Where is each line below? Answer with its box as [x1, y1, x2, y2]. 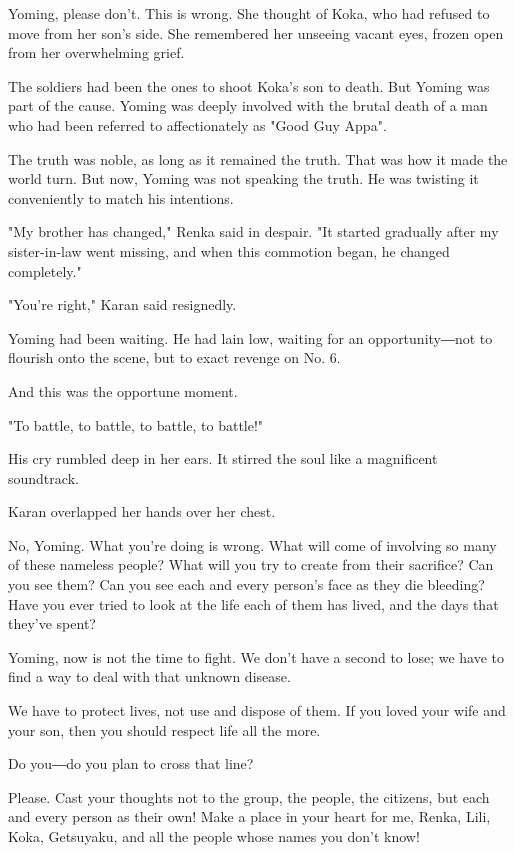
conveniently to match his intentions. [8, 187, 234, 208]
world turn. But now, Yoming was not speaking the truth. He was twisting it [8, 168, 479, 189]
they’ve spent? [8, 613, 96, 634]
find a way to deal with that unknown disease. [8, 666, 291, 687]
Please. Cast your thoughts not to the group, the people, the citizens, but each [8, 786, 490, 807]
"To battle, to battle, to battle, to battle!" [8, 414, 264, 435]
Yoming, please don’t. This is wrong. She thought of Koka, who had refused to [8, 3, 490, 23]
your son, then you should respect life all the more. [8, 719, 321, 740]
